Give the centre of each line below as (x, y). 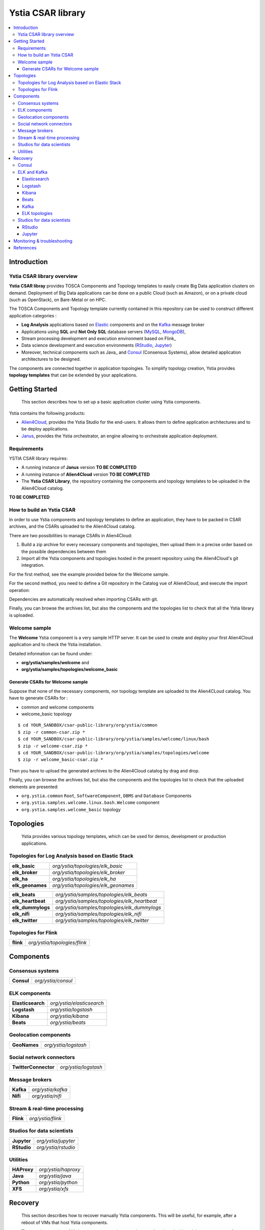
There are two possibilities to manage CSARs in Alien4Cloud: (71, 535)
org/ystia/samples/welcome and (55, 663)
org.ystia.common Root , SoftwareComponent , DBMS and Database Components (106, 796)
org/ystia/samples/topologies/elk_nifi (98, 914)
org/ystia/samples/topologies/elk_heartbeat (106, 901)
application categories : (33, 315)
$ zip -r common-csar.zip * (52, 732)
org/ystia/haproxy (60, 1169)
